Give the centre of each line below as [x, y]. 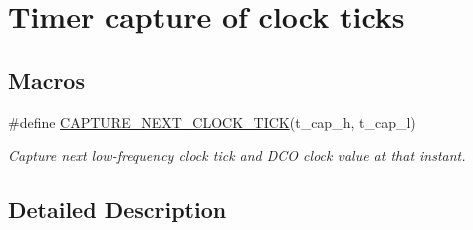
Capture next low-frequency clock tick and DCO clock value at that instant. [237, 155]
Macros [46, 79]
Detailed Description [117, 209]
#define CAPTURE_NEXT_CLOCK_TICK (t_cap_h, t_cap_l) [212, 121]
